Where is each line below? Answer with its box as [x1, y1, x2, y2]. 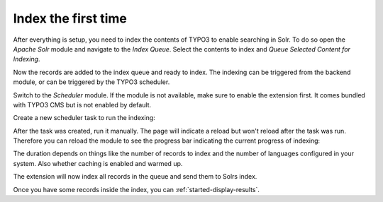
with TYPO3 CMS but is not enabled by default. [13, 100, 152, 109]
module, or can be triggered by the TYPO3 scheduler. [13, 78, 170, 86]
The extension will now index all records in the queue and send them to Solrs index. [13, 172, 257, 181]
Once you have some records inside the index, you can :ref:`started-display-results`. [13, 185, 260, 194]
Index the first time [13, 11, 128, 26]
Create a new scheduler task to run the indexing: [13, 114, 155, 122]
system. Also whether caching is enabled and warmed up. [13, 159, 183, 167]
